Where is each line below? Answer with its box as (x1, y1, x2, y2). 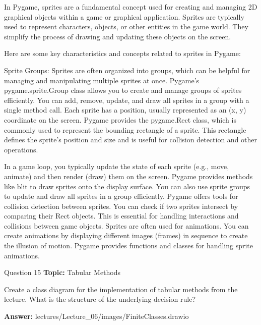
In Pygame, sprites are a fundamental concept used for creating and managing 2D (4, 2, 257, 12)
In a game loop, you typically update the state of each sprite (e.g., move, (4, 161, 229, 172)
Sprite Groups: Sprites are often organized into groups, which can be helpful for (4, 65, 250, 75)
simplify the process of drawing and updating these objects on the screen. (4, 31, 231, 41)
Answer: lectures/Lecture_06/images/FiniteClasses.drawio (4, 311, 189, 321)
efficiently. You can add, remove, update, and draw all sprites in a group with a (4, 94, 249, 105)
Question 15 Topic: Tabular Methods (4, 267, 121, 278)
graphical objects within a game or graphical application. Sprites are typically (4, 11, 244, 22)
